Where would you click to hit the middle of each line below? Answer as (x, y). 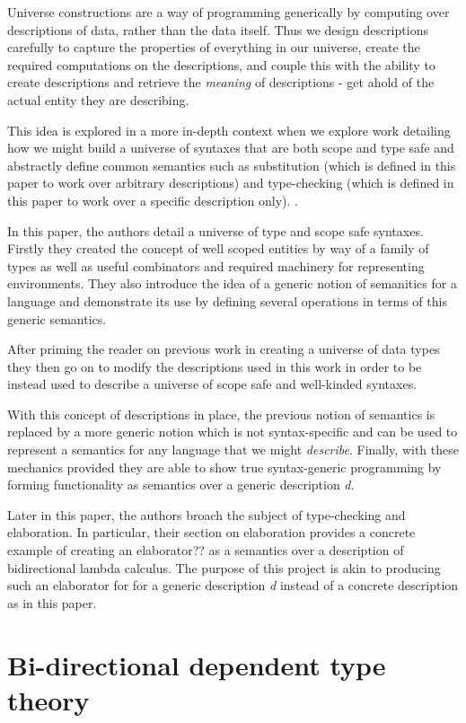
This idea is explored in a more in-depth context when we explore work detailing (229, 130)
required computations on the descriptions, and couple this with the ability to (221, 64)
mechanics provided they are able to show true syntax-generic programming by (224, 467)
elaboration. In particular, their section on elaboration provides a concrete (211, 532)
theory (48, 699)
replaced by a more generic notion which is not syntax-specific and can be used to (233, 432)
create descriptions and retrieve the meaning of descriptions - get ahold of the (221, 82)
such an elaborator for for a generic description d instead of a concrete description (233, 585)
